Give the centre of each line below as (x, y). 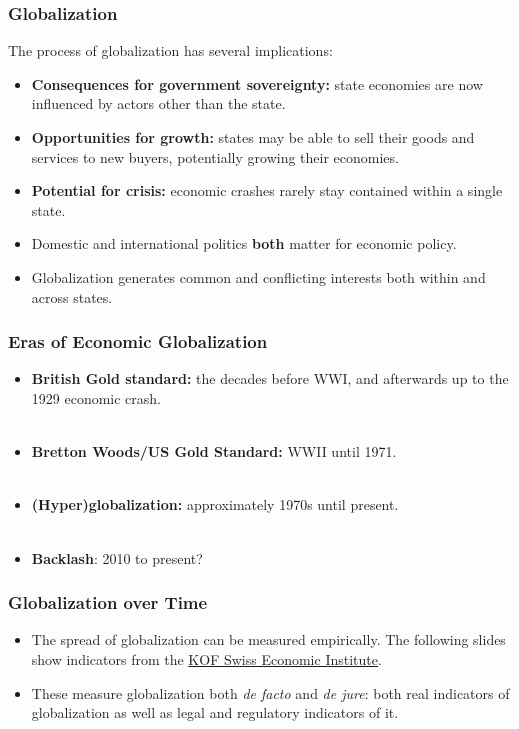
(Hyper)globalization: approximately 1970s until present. (215, 504)
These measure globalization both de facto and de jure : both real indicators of (270, 692)
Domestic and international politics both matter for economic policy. (244, 243)
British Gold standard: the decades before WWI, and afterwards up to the (270, 378)
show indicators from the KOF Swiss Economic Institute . (206, 658)
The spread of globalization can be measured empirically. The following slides (268, 639)
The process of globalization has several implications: (170, 50)
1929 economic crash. (96, 397)
